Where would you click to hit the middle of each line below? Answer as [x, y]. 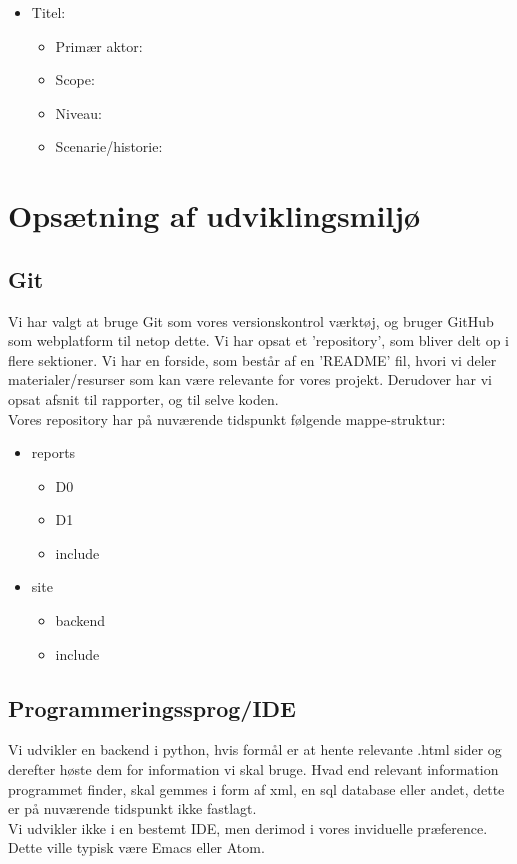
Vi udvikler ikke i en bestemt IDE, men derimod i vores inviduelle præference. [248, 827]
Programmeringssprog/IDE [152, 707]
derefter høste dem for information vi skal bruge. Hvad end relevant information [253, 769]
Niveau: [78, 112]
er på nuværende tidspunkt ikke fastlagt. [132, 808]
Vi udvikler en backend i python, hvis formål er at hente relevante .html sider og [255, 749]
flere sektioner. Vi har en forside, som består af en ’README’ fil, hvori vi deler [252, 359]
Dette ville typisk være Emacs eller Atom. [136, 847]
